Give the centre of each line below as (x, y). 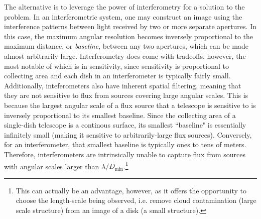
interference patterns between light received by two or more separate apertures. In (130, 26)
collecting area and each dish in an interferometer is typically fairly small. (117, 76)
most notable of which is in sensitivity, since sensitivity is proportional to (116, 66)
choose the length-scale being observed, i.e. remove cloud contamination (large (136, 200)
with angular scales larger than (52, 166)
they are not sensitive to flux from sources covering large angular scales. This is (126, 95)
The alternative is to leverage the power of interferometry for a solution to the (124, 7)
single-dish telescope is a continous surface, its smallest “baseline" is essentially (125, 125)
